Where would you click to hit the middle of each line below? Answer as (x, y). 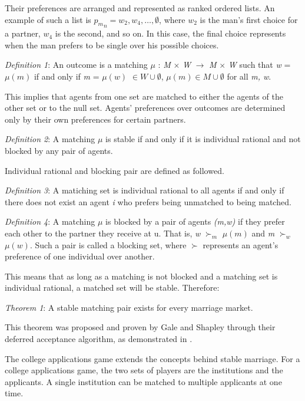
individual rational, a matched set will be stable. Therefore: (112, 287)
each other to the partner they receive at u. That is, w (103, 233)
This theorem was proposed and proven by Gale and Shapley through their (140, 327)
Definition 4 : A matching (50, 221)
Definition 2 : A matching (50, 139)
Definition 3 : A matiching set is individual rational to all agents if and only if (145, 190)
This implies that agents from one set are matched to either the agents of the (144, 96)
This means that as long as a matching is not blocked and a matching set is (141, 276)
